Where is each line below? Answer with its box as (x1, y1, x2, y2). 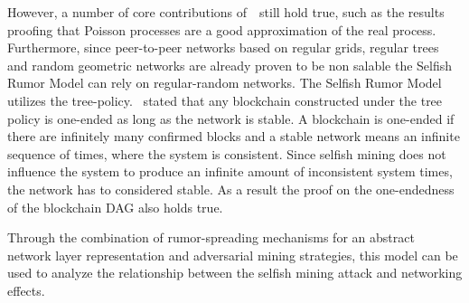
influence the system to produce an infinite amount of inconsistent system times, (7, 162, 453, 181)
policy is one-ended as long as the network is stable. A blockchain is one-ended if (7, 109, 455, 128)
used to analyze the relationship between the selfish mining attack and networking (7, 263, 463, 282)
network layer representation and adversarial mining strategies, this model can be (7, 245, 458, 264)
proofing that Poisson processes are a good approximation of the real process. (7, 20, 436, 39)
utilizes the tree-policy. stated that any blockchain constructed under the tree (7, 90, 443, 109)
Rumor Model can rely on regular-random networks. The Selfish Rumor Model (7, 73, 442, 92)
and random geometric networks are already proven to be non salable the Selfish (7, 55, 453, 74)
